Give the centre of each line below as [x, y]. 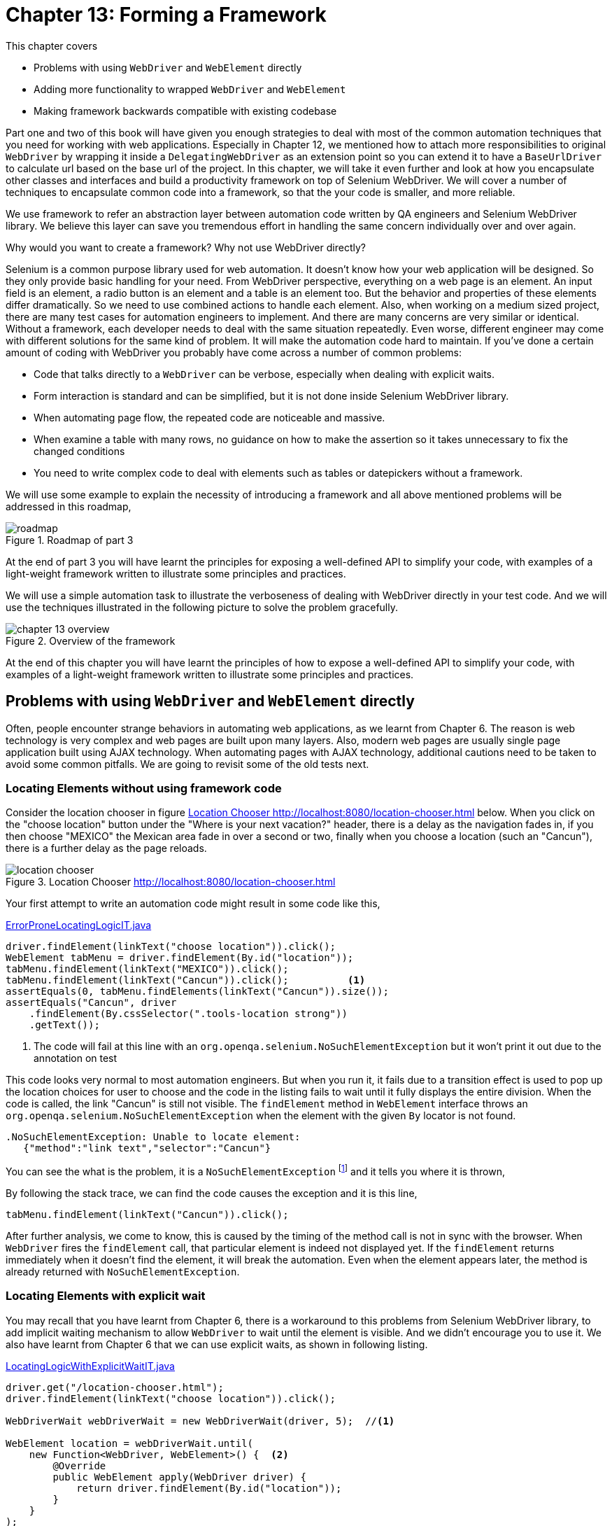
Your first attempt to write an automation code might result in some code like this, [193, 904]
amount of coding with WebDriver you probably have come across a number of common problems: [234, 352]
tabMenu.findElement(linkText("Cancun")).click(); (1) [186, 980]
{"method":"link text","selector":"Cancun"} [147, 1148]
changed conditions [79, 451]
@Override [79, 1465]
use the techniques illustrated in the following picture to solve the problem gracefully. [202, 607]
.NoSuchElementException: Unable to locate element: [153, 1137]
